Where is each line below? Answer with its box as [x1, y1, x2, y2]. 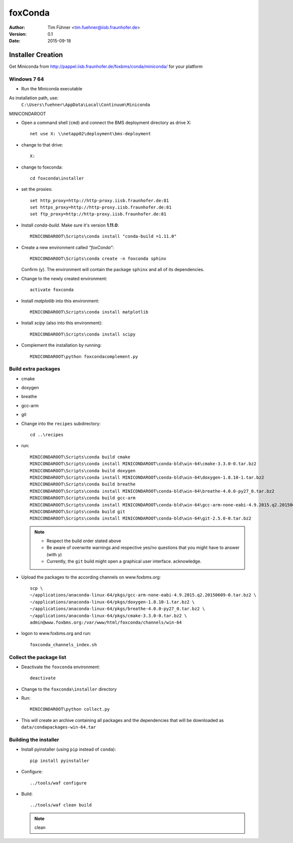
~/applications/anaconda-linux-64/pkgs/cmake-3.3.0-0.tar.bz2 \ [30, 613, 188, 618]
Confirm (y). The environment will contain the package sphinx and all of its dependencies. [21, 267, 205, 273]
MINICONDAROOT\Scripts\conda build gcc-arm [30, 495, 136, 501]
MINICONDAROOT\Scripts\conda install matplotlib [30, 309, 148, 315]
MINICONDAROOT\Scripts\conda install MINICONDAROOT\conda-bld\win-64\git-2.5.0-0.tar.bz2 [30, 516, 251, 521]
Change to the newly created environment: [21, 275, 107, 281]
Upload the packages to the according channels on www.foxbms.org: [21, 574, 161, 580]
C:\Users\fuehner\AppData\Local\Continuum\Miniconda [21, 102, 150, 107]
